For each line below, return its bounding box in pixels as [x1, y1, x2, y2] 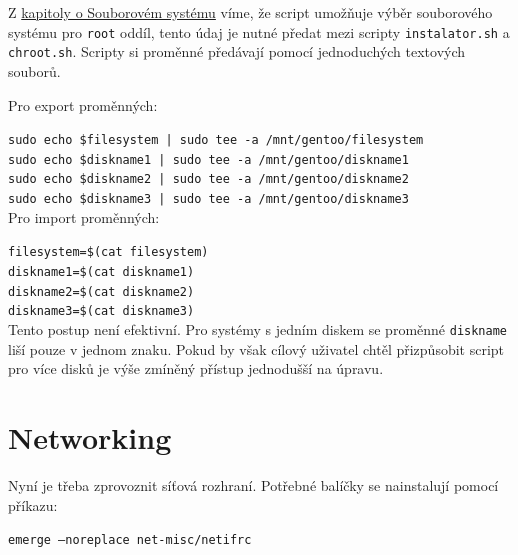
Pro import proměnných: [8, 206, 160, 227]
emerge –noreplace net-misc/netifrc [8, 533, 252, 548]
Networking [8, 416, 172, 457]
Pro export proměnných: [8, 94, 158, 115]
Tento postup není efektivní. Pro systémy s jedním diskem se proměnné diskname [8, 318, 507, 339]
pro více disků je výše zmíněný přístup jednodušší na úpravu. [8, 358, 384, 379]
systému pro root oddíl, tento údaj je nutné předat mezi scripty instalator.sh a [8, 21, 510, 42]
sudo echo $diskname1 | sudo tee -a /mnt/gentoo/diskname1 [8, 152, 409, 167]
